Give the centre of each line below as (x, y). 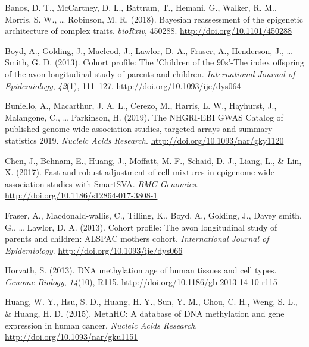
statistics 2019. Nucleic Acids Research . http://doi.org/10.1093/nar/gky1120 (144, 140)
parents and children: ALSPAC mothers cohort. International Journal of (137, 239)
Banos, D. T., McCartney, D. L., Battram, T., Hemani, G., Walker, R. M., (141, 7)
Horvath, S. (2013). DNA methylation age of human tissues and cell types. (141, 270)
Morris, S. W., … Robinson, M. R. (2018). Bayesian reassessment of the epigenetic (154, 19)
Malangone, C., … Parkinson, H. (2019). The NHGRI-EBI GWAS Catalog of (144, 117)
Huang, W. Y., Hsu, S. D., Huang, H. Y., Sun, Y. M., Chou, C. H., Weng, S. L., (151, 302)
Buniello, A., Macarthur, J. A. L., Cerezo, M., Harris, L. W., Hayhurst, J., (141, 105)
